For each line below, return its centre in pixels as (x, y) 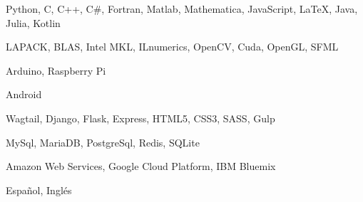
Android (24, 94)
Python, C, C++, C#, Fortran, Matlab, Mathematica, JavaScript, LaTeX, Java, (182, 9)
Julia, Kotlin (33, 22)
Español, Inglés (39, 190)
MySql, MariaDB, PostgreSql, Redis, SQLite (103, 142)
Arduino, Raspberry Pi (56, 70)
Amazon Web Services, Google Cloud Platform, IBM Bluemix (141, 166)
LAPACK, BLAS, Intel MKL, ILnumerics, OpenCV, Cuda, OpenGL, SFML (172, 47)
